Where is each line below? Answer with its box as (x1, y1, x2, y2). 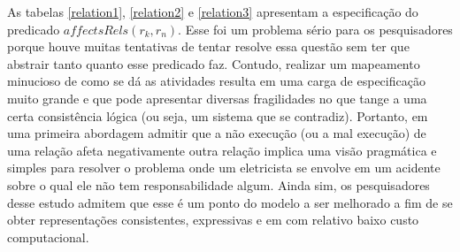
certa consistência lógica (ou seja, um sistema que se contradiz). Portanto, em (7, 106, 428, 125)
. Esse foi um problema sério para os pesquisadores (178, 19, 453, 38)
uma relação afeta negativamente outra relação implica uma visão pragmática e (7, 141, 437, 159)
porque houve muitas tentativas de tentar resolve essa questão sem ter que (7, 37, 410, 56)
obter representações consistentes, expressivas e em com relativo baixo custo (7, 210, 419, 229)
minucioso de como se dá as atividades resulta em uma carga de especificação (7, 72, 425, 90)
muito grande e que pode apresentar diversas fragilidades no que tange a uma (7, 88, 427, 107)
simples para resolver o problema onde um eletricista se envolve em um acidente (7, 158, 441, 177)
